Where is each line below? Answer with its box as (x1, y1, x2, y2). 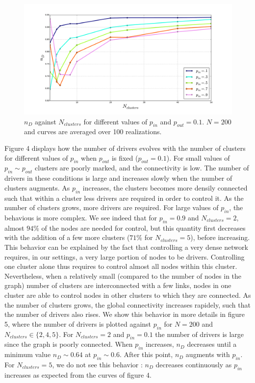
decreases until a (187, 339, 237, 349)
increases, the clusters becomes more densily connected (82, 182, 248, 192)
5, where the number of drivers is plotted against (4, 318, 152, 329)
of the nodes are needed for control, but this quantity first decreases (41, 222, 246, 233)
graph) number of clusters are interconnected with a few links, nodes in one (4, 280, 231, 290)
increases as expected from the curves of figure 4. (4, 369, 152, 380)
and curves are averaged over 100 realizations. (24, 126, 162, 137)
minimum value (4, 349, 51, 359)
